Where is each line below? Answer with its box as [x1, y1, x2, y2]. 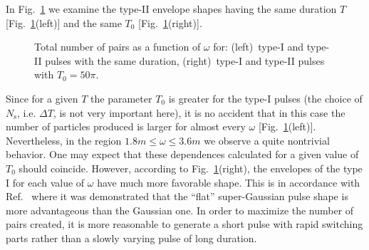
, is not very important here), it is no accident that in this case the [53, 105, 345, 120]
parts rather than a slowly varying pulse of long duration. [6, 230, 257, 245]
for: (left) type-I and [213, 39, 304, 54]
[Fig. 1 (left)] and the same [6, 15, 122, 30]
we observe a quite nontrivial [204, 132, 330, 147]
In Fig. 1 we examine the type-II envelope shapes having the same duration [6, 1, 337, 16]
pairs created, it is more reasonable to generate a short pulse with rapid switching [6, 217, 363, 231]
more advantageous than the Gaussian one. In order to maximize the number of [6, 202, 354, 217]
